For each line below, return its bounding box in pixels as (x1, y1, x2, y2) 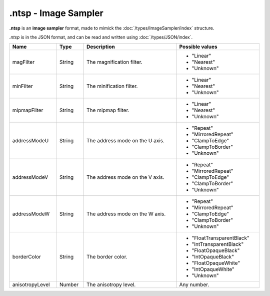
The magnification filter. (86, 59, 142, 66)
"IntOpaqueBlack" (191, 253, 234, 260)
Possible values (179, 43, 217, 50)
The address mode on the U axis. (86, 137, 165, 144)
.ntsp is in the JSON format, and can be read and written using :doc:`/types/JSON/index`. (9, 34, 192, 40)
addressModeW (12, 210, 50, 217)
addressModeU (12, 137, 49, 144)
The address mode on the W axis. (86, 210, 166, 217)
